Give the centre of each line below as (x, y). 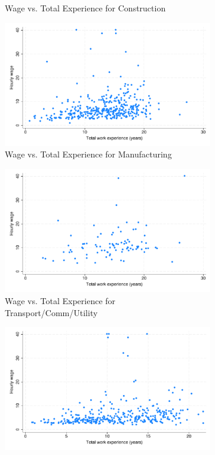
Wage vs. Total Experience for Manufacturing (88, 154)
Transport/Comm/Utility (51, 312)
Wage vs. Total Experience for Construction (85, 8)
